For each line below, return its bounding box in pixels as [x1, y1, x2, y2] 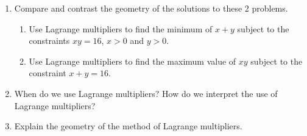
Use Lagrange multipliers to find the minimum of [29, 22, 213, 35]
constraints [29, 34, 70, 47]
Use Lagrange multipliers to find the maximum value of [29, 54, 236, 67]
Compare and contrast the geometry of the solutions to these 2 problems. [14, 2, 288, 14]
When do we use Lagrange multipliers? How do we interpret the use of [14, 87, 278, 99]
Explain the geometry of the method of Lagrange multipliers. [14, 120, 242, 132]
